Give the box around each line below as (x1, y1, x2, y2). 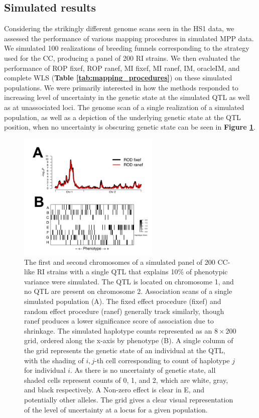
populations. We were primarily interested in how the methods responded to (4, 82, 238, 92)
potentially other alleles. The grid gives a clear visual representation (24, 394, 233, 404)
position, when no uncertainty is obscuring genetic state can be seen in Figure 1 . (4, 122, 255, 132)
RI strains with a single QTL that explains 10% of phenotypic (37, 266, 228, 277)
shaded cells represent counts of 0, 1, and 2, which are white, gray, (24, 374, 228, 385)
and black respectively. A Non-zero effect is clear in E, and (24, 384, 204, 395)
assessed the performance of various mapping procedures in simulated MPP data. (4, 33, 254, 43)
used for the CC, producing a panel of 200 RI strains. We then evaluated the (4, 52, 240, 63)
